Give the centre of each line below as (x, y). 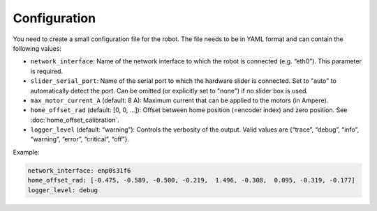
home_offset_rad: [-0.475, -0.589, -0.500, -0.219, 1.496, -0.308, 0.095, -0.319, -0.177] (191, 180)
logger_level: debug (62, 190)
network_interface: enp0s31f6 (79, 170)
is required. (46, 71)
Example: (26, 152)
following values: (37, 48)
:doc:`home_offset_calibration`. (75, 120)
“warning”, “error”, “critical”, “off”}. (80, 139)
